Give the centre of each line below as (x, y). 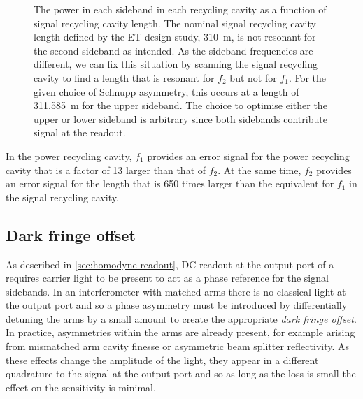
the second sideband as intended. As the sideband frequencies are (173, 50)
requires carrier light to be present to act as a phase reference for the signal (167, 278)
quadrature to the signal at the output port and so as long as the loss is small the (181, 373)
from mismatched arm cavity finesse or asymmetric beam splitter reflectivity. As (178, 346)
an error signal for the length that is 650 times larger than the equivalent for (170, 183)
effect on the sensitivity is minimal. (81, 387)
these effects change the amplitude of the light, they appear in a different (162, 360)
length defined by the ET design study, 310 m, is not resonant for (175, 37)
